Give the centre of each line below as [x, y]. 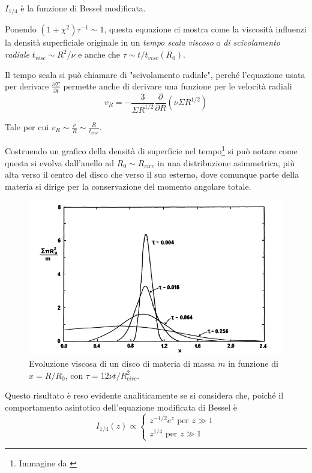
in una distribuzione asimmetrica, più [226, 162]
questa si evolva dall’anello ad [60, 162]
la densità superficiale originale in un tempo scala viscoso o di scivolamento [142, 42]
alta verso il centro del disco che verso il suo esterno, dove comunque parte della [152, 174]
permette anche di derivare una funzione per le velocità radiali [178, 86]
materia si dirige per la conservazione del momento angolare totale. [128, 186]
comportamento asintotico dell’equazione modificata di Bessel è [121, 407]
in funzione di [253, 363]
